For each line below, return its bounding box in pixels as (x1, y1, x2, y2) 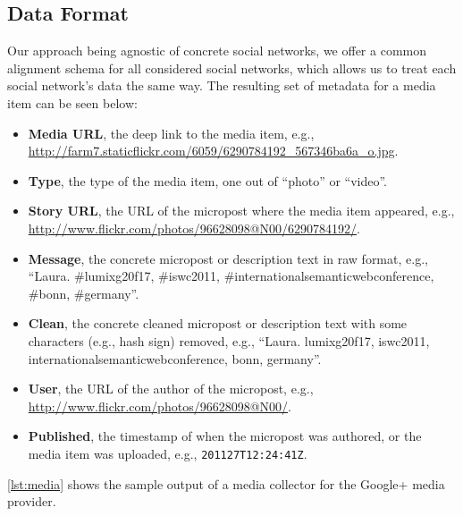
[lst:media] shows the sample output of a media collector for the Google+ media (7, 474, 445, 493)
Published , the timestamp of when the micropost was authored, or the (28, 427, 422, 445)
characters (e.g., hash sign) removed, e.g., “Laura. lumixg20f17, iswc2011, (28, 331, 430, 350)
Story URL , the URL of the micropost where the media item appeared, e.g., (28, 201, 455, 220)
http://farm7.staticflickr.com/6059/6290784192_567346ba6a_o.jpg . (28, 141, 399, 160)
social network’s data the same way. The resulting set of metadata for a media (7, 76, 436, 95)
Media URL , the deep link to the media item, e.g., (28, 123, 315, 142)
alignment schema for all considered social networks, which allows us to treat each (7, 58, 457, 77)
